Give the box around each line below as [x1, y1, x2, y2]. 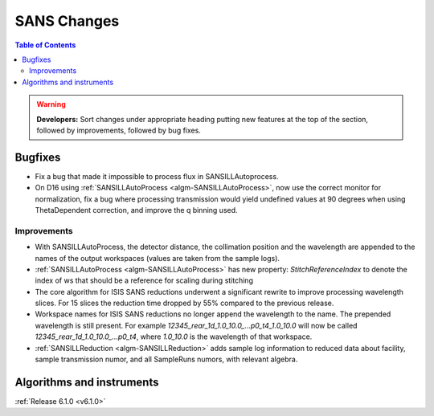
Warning [36, 100, 66, 109]
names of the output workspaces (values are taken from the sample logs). [35, 253, 280, 263]
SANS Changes [14, 12, 120, 30]
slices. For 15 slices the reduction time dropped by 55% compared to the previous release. [35, 298, 334, 308]
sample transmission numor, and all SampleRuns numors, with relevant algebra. [35, 354, 298, 365]
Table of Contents [14, 40, 76, 50]
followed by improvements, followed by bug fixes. [36, 125, 201, 135]
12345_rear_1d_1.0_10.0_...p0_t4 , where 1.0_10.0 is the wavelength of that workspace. [35, 332, 313, 341]
